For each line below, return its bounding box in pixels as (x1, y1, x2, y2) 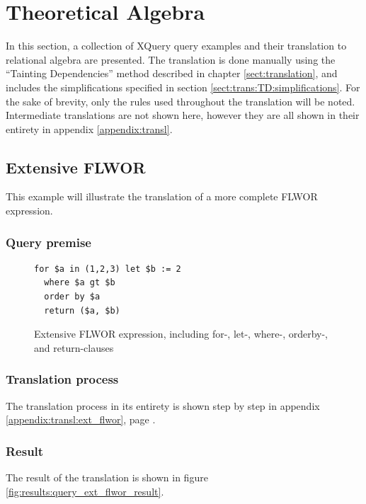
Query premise (6, 233, 91, 251)
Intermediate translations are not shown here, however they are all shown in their (6, 108, 360, 122)
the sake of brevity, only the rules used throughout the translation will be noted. (6, 93, 355, 108)
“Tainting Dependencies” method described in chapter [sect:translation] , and (6, 66, 338, 81)
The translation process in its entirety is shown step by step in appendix (6, 398, 320, 413)
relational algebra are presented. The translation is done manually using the (6, 52, 336, 67)
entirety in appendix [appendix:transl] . (6, 121, 173, 136)
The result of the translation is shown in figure (6, 470, 208, 485)
